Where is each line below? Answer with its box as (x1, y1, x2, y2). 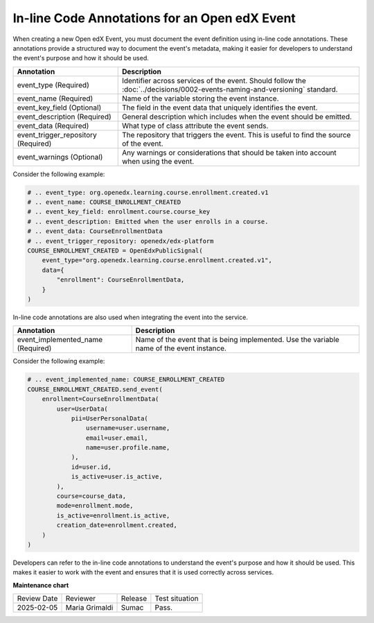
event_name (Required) (17, 94, 93, 103)
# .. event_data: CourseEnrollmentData (27, 228, 163, 235)
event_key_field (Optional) (17, 103, 102, 112)
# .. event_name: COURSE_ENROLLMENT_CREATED (27, 198, 181, 206)
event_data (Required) (17, 121, 89, 130)
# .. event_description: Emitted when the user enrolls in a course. (27, 217, 269, 225)
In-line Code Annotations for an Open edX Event (12, 10, 296, 26)
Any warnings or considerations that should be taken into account (121, 148, 337, 157)
